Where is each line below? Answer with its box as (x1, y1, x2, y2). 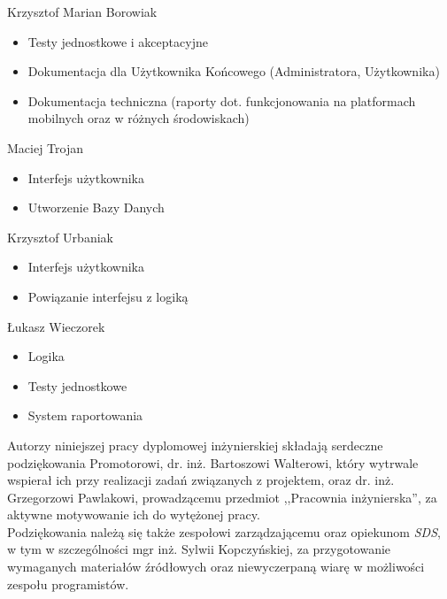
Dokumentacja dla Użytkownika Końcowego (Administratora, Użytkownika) (27, 62, 440, 81)
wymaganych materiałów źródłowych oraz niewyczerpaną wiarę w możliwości (7, 557, 425, 576)
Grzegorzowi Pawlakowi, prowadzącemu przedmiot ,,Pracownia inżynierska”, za (7, 488, 437, 506)
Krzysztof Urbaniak (7, 227, 113, 246)
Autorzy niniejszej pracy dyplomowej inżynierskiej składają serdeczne (7, 435, 383, 454)
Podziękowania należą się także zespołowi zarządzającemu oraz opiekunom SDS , (7, 522, 441, 541)
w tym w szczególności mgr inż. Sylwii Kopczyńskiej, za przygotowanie (7, 540, 391, 558)
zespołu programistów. (7, 574, 129, 593)
